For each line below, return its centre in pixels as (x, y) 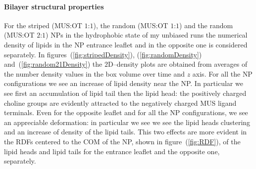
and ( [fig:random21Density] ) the (53, 64)
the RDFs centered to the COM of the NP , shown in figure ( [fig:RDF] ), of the (122, 141)
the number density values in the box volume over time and (94, 73)
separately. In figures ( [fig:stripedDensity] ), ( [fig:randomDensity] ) (103, 54)
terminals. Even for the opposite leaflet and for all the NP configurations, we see (126, 112)
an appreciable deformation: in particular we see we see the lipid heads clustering (127, 122)
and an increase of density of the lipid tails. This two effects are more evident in (126, 132)
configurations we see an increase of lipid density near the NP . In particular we (124, 83)
